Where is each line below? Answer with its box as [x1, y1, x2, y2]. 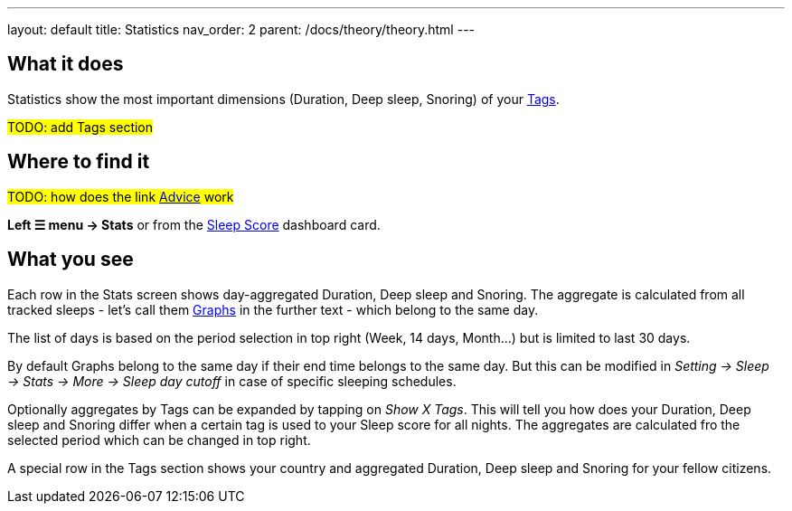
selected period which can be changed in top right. [7, 431, 311, 448]
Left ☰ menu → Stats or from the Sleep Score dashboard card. [7, 216, 381, 232]
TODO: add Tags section [7, 118, 154, 135]
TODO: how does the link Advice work [7, 188, 234, 204]
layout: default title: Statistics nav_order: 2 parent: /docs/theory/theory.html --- [7, 22, 476, 37]
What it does [7, 52, 124, 76]
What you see [7, 248, 134, 271]
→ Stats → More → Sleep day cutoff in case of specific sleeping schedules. [7, 373, 457, 389]
